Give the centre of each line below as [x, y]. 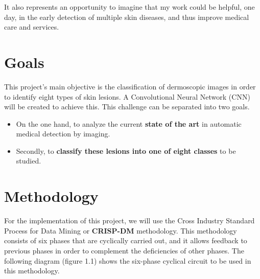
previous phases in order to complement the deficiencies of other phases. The [124, 250]
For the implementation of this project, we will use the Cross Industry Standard [129, 220]
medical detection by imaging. [63, 134]
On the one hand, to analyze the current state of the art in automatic [129, 123]
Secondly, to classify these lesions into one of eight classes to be [126, 150]
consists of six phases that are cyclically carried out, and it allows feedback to [126, 240]
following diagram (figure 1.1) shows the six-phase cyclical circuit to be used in [128, 260]
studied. [29, 161]
